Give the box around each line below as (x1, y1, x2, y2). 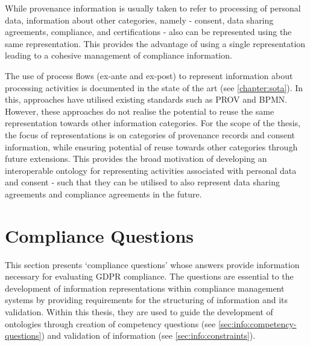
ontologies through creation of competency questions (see (5, 317, 216, 330)
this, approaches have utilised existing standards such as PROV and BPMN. (5, 93, 288, 106)
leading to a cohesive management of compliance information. (5, 49, 232, 62)
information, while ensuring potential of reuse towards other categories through (5, 140, 298, 153)
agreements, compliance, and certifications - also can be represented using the (5, 25, 292, 38)
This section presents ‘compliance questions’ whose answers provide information (5, 258, 300, 271)
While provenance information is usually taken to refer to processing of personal (5, 2, 301, 14)
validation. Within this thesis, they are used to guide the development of (5, 306, 273, 318)
